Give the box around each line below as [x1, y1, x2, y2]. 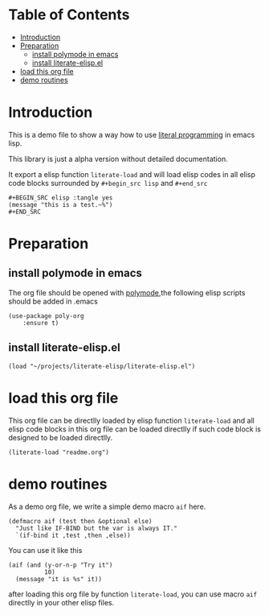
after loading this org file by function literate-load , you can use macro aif [8, 589, 258, 599]
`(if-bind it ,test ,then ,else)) [15, 531, 131, 539]
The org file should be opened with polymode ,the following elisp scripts [8, 287, 246, 297]
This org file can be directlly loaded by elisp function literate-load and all [8, 415, 255, 425]
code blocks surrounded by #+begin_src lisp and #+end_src [8, 178, 208, 188]
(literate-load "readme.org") [8, 448, 110, 456]
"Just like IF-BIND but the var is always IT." [15, 524, 178, 532]
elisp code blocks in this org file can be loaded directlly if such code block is [8, 424, 261, 434]
